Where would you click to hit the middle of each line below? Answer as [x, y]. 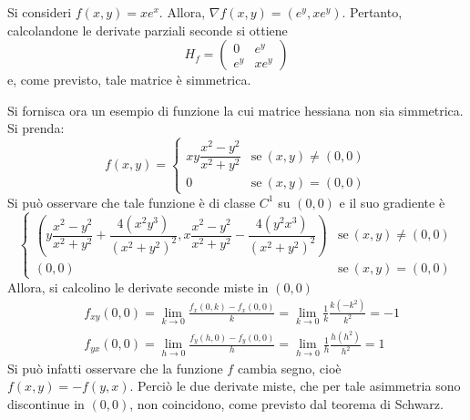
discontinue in [46, 403]
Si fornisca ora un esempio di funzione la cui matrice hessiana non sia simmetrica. [235, 110]
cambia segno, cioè [289, 368]
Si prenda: [36, 128]
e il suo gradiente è [392, 202]
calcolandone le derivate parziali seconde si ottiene [148, 30]
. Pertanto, [372, 12]
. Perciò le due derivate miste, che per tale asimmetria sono [295, 386]
